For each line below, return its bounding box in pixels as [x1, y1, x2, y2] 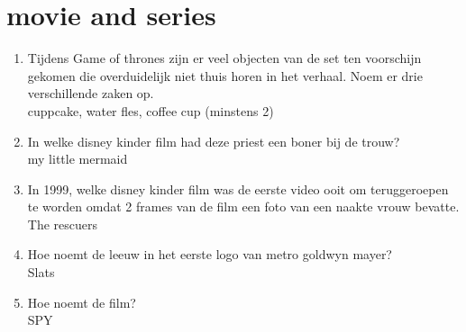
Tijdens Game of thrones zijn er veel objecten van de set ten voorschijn [27, 49, 422, 67]
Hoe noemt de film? [27, 292, 136, 311]
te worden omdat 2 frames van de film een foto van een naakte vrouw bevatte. [27, 197, 460, 216]
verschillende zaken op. [27, 84, 154, 103]
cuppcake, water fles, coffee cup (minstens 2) [27, 101, 274, 120]
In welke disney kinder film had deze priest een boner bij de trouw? [27, 131, 400, 150]
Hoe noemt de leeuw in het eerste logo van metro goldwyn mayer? [27, 245, 392, 264]
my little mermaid [27, 149, 128, 168]
